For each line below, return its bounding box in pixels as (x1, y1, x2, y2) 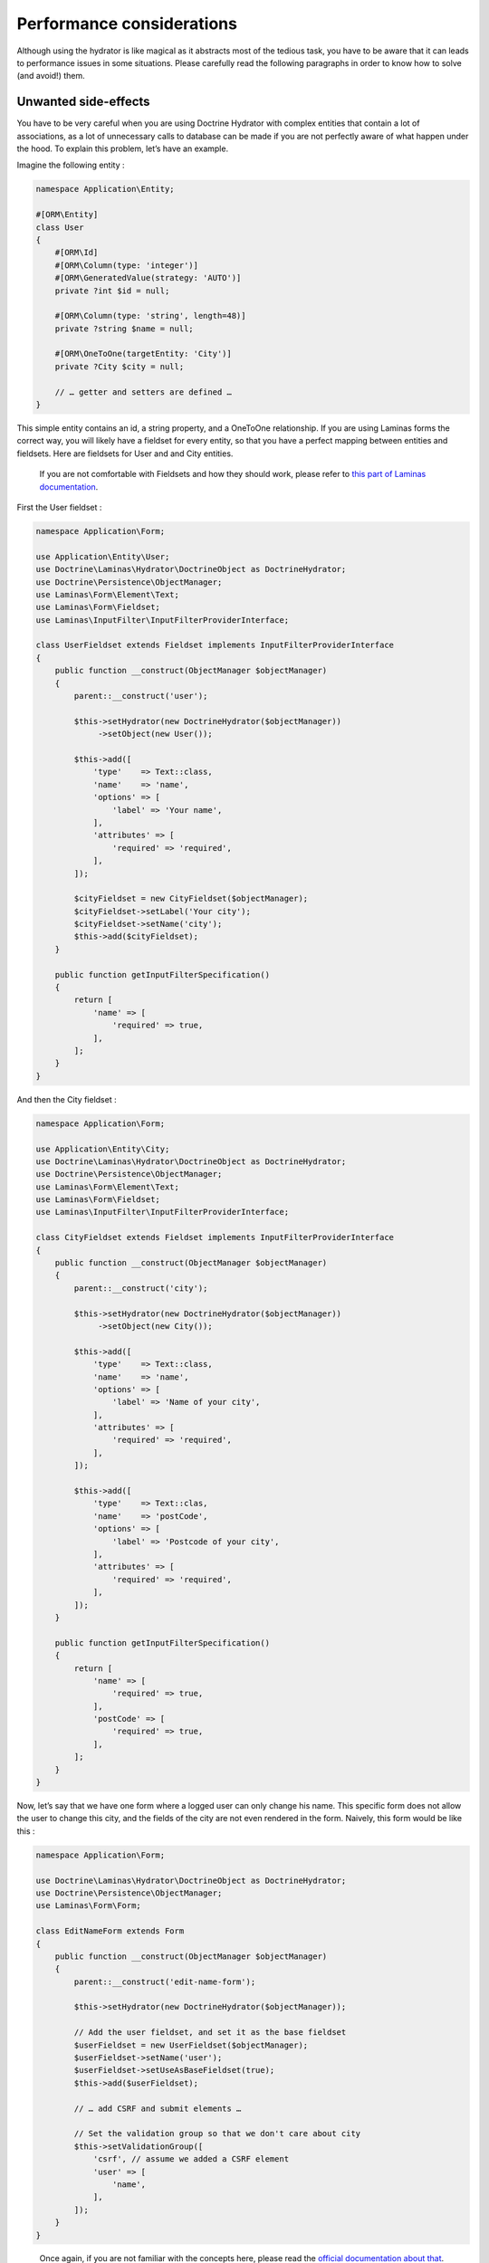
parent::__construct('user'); (73, 691, 208, 702)
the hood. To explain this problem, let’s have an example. (16, 143, 229, 154)
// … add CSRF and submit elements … (73, 2103, 242, 2114)
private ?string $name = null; (54, 323, 194, 334)
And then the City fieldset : (16, 1093, 117, 1104)
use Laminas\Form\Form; (35, 1901, 142, 1911)
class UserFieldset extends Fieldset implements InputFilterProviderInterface (35, 640, 394, 651)
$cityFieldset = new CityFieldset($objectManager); (73, 893, 309, 904)
